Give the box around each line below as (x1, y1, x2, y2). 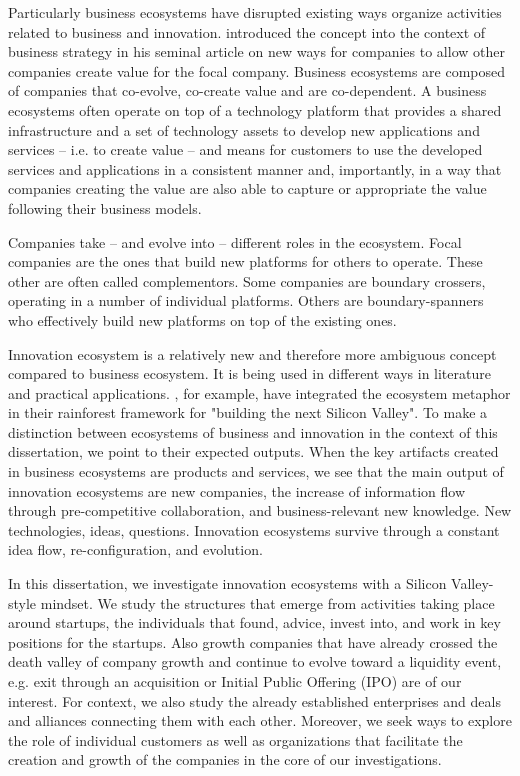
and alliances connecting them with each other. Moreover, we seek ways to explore (8, 710, 512, 731)
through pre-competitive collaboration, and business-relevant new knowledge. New (8, 500, 512, 521)
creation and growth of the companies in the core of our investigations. (8, 749, 442, 770)
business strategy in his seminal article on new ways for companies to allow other (8, 41, 505, 62)
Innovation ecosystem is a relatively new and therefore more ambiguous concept (8, 343, 497, 364)
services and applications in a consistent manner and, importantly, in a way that (8, 158, 502, 179)
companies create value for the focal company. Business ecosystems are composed (8, 60, 506, 81)
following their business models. (8, 197, 202, 218)
